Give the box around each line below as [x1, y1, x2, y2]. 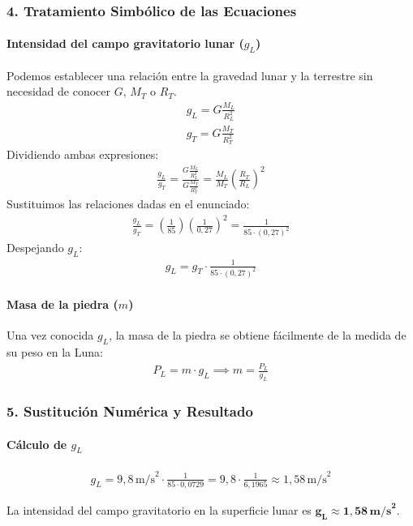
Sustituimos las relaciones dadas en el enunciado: [6, 195, 250, 212]
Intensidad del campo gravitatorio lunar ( [6, 35, 244, 52]
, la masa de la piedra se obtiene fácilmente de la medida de [109, 327, 407, 344]
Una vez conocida [6, 327, 94, 344]
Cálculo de [6, 435, 67, 452]
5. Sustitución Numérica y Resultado [6, 401, 253, 421]
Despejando [6, 239, 64, 256]
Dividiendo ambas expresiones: [6, 146, 159, 163]
